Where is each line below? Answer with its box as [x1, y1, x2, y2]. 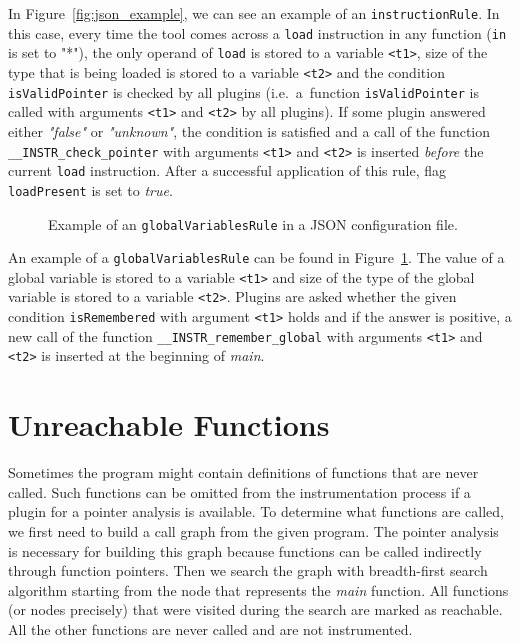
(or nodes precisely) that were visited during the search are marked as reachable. [8, 599, 503, 620]
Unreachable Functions [8, 404, 330, 445]
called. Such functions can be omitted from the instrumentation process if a [8, 481, 471, 502]
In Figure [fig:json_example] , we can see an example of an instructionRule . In [8, 3, 500, 23]
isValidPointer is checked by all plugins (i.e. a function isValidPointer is [8, 81, 479, 102]
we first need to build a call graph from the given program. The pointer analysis [8, 521, 499, 541]
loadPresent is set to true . [8, 179, 173, 200]
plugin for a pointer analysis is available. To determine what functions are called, [8, 501, 504, 522]
